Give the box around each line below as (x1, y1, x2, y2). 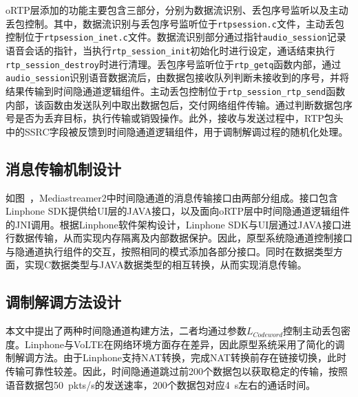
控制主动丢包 (283, 323, 341, 338)
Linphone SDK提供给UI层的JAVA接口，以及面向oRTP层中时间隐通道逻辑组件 (6, 204, 350, 218)
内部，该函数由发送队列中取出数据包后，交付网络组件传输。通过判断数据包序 (6, 97, 352, 111)
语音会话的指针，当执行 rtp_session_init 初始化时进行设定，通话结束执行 (6, 43, 335, 57)
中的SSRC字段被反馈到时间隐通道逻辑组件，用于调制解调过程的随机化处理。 (6, 124, 348, 138)
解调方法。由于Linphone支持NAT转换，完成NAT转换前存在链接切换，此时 (14, 350, 346, 365)
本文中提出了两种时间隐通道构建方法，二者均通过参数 (6, 323, 246, 338)
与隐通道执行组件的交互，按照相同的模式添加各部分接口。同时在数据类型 (6, 244, 333, 258)
